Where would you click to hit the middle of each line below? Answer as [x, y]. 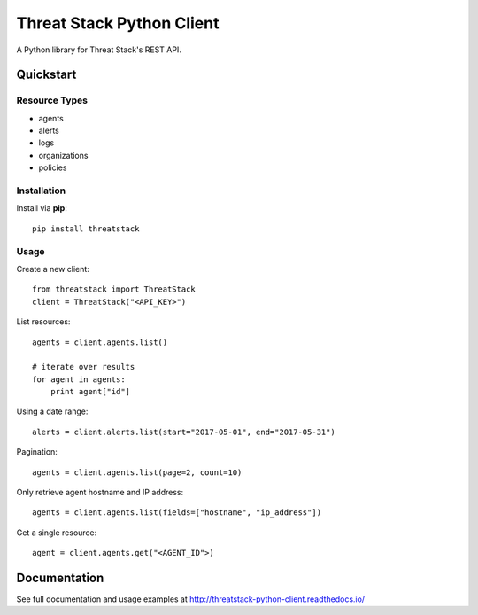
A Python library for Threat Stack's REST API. [99, 50]
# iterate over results [84, 367]
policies [53, 167]
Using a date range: [52, 411]
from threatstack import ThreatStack [114, 289]
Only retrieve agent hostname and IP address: [100, 493]
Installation [41, 191]
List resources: [43, 322]
